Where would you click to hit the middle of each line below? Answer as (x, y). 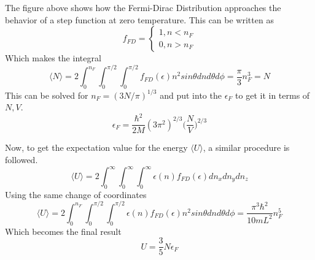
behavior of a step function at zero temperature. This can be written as (139, 19)
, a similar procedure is (246, 147)
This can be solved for (47, 95)
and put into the (191, 95)
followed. (21, 159)
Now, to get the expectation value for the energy (96, 147)
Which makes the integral (53, 58)
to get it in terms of (273, 95)
